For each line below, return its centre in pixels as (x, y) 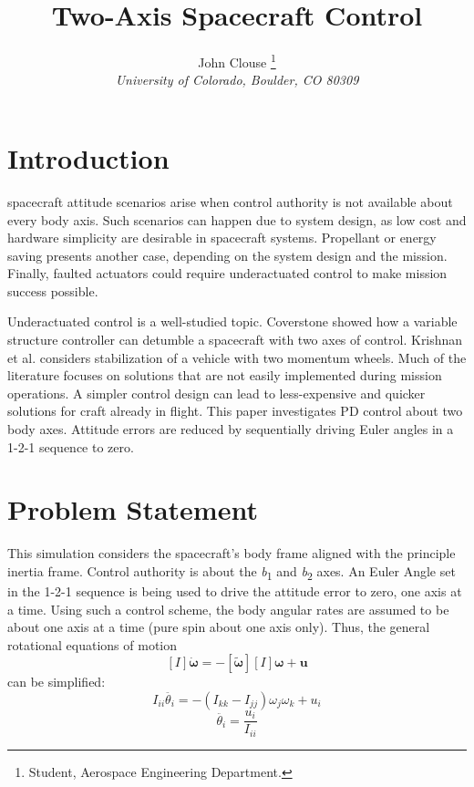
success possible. (53, 290)
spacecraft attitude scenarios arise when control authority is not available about (230, 201)
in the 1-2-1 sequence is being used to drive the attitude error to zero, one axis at (235, 591)
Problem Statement (133, 509)
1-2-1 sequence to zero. (71, 446)
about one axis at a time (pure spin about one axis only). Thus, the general (219, 627)
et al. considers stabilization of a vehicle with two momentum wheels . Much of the (237, 357)
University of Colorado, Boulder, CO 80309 (237, 80)
